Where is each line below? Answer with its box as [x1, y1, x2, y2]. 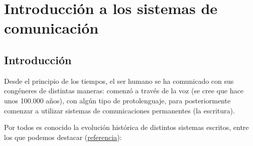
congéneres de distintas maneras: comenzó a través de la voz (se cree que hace [4, 85, 243, 96]
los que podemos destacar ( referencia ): [4, 131, 122, 142]
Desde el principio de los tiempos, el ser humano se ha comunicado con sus [4, 75, 234, 86]
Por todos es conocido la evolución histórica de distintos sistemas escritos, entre [4, 122, 249, 132]
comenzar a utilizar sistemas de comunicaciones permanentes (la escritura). [4, 105, 235, 115]
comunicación [4, 18, 99, 38]
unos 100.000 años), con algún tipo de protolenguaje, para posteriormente [4, 95, 231, 105]
